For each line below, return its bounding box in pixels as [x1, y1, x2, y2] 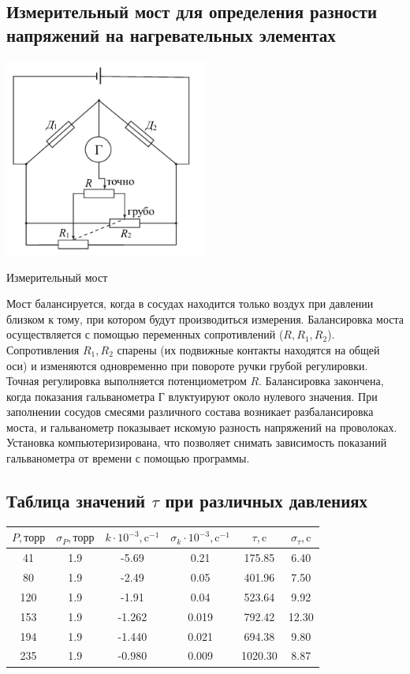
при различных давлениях [165, 489, 368, 513]
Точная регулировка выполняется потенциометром [6, 373, 247, 389]
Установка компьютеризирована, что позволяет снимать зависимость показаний [6, 434, 387, 451]
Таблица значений [6, 489, 146, 513]
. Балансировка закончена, [259, 373, 384, 389]
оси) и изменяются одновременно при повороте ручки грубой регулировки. [6, 357, 368, 373]
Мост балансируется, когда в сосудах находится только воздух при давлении [6, 295, 374, 312]
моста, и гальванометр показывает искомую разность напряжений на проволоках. [6, 418, 397, 435]
